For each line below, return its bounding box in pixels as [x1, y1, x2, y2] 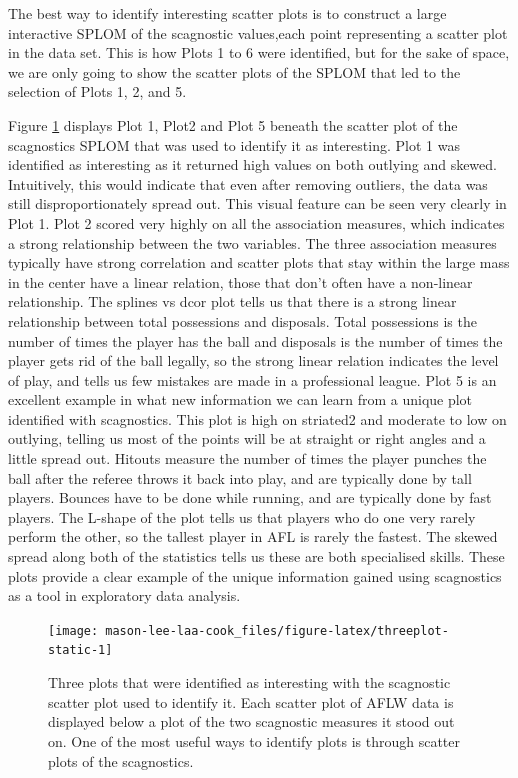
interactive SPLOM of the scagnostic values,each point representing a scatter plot [8, 22, 508, 43]
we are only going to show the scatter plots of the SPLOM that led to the [8, 61, 461, 82]
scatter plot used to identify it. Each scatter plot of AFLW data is [48, 691, 454, 712]
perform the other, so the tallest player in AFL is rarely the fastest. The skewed [8, 526, 498, 547]
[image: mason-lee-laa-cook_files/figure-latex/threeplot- [48, 623, 449, 638]
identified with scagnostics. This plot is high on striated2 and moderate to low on [8, 408, 507, 429]
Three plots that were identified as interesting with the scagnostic [48, 672, 451, 693]
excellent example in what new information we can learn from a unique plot [8, 389, 473, 410]
